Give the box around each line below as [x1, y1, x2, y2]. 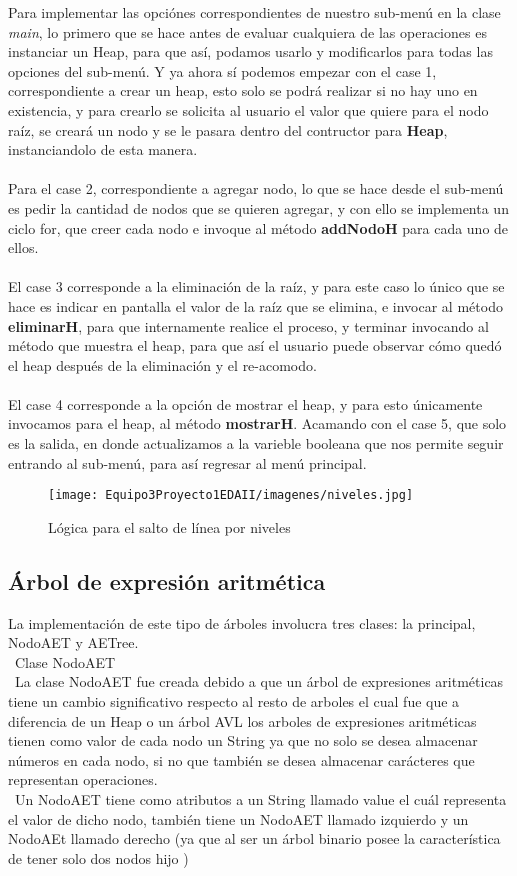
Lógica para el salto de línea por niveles [48, 516, 291, 537]
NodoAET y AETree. [8, 632, 139, 653]
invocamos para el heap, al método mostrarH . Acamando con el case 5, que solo [8, 413, 507, 434]
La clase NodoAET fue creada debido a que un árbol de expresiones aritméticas [14, 671, 504, 692]
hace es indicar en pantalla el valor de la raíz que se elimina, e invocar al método [8, 295, 503, 316]
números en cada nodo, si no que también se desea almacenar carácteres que [8, 749, 475, 770]
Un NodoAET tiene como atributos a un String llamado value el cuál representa [14, 789, 507, 810]
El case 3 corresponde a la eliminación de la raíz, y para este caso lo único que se [8, 276, 505, 297]
